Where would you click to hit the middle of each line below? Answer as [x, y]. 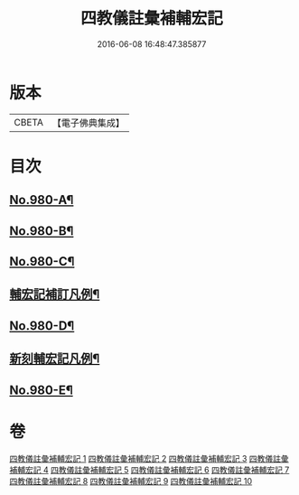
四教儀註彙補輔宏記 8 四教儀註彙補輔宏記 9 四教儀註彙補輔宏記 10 [131, 481]
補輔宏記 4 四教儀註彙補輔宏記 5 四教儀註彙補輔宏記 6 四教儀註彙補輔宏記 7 [149, 470]
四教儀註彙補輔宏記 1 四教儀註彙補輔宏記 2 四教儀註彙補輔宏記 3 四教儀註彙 [149, 458]
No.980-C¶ [42, 262]
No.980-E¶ [42, 390]
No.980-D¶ [42, 326]
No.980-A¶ [42, 200]
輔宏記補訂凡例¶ [55, 294]
